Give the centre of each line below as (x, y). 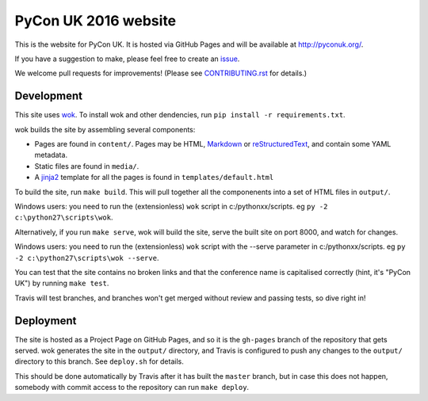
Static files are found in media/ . (87, 166)
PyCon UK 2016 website (96, 21)
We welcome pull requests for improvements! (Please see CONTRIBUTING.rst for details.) (161, 73)
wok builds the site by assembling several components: (105, 129)
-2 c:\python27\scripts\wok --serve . (87, 258)
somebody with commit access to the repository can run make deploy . (132, 388)
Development (49, 96)
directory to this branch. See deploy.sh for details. (99, 361)
